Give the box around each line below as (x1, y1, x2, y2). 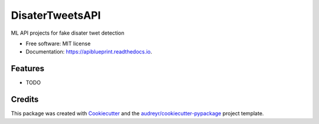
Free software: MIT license (25, 40, 91, 47)
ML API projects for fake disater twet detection (11, 29, 125, 36)
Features (11, 63, 44, 73)
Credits (11, 95, 39, 105)
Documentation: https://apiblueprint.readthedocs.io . (25, 48, 152, 55)
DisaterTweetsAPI (11, 9, 101, 22)
